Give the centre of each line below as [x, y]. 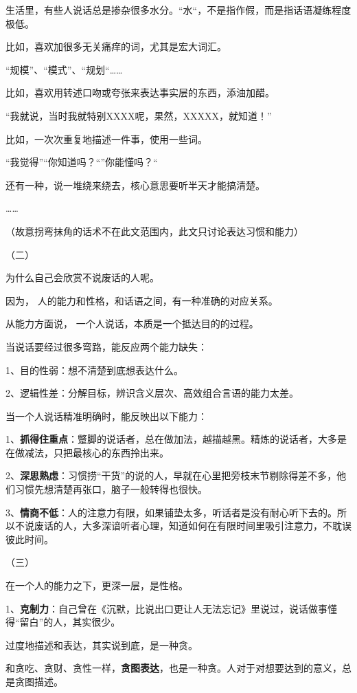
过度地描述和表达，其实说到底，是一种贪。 [102, 645]
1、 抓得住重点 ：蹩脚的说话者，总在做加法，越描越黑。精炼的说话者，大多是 [176, 439]
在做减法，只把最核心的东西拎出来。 [87, 452]
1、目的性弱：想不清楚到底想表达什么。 [94, 370]
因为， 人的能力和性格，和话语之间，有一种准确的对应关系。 [142, 300]
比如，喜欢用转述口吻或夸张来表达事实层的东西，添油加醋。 [140, 92]
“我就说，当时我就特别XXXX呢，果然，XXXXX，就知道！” [139, 115]
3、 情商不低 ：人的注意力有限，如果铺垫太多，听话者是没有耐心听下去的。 [171, 512]
